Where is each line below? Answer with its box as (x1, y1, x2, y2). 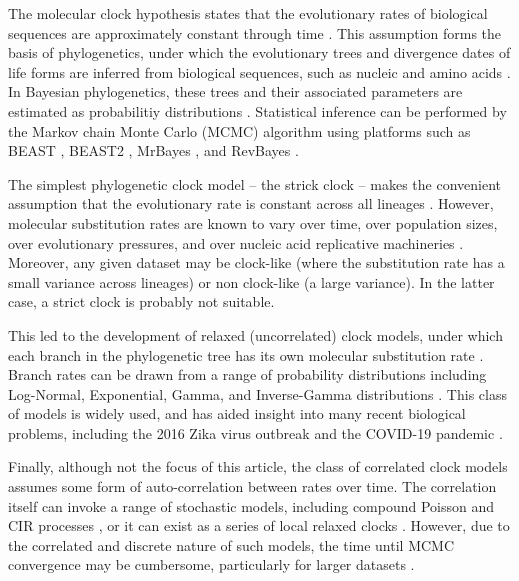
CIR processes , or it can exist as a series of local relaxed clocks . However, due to (8, 515, 510, 536)
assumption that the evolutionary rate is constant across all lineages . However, (8, 193, 494, 214)
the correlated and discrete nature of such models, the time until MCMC (8, 534, 455, 555)
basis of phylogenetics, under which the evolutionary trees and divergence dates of (8, 42, 511, 63)
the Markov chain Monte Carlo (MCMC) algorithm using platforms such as (8, 120, 471, 141)
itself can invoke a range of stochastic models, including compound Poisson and (8, 495, 495, 516)
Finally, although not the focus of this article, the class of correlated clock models (8, 456, 508, 477)
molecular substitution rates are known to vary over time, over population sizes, (8, 212, 498, 233)
